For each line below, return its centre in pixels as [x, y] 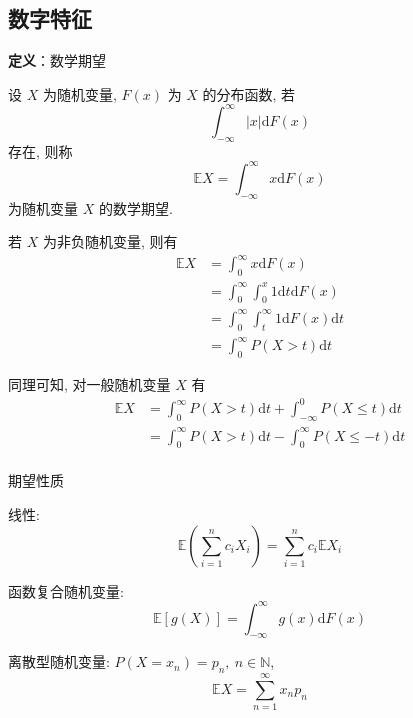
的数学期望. [135, 207]
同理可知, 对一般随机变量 [89, 384]
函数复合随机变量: [66, 590]
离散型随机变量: [59, 661]
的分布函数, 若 [249, 93]
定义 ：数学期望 [57, 60]
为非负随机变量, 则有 [110, 241]
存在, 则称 [40, 150]
